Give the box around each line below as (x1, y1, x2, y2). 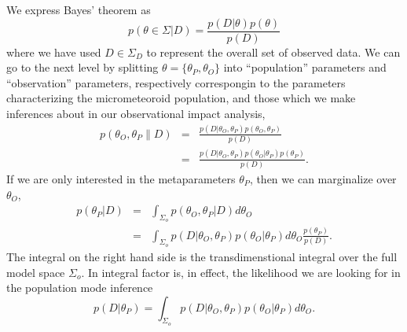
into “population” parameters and (223, 59, 387, 76)
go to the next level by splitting (6, 59, 159, 76)
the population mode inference (6, 279, 153, 296)
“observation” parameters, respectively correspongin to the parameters (6, 74, 346, 90)
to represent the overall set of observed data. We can (146, 43, 401, 60)
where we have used (6, 43, 101, 60)
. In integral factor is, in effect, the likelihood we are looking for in (81, 264, 401, 280)
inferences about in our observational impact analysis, (6, 105, 266, 122)
